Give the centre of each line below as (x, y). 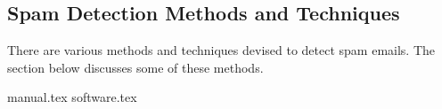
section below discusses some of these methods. (135, 67)
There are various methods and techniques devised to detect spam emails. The (221, 50)
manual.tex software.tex (72, 97)
